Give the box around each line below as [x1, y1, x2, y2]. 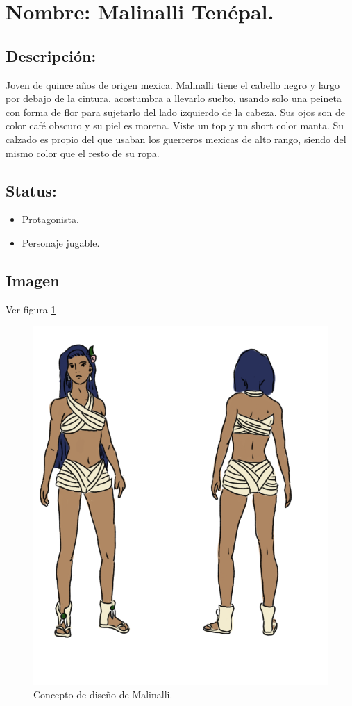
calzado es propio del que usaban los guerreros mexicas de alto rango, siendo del [6, 131, 346, 146]
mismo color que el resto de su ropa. [6, 145, 160, 160]
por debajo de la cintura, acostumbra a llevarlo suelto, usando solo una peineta [6, 91, 342, 106]
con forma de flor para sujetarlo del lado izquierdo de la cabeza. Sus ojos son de [6, 104, 345, 119]
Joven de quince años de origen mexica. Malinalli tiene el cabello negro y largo [6, 77, 340, 92]
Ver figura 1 [6, 302, 56, 316]
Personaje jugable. [22, 235, 100, 249]
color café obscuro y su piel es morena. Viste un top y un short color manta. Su [6, 118, 344, 133]
